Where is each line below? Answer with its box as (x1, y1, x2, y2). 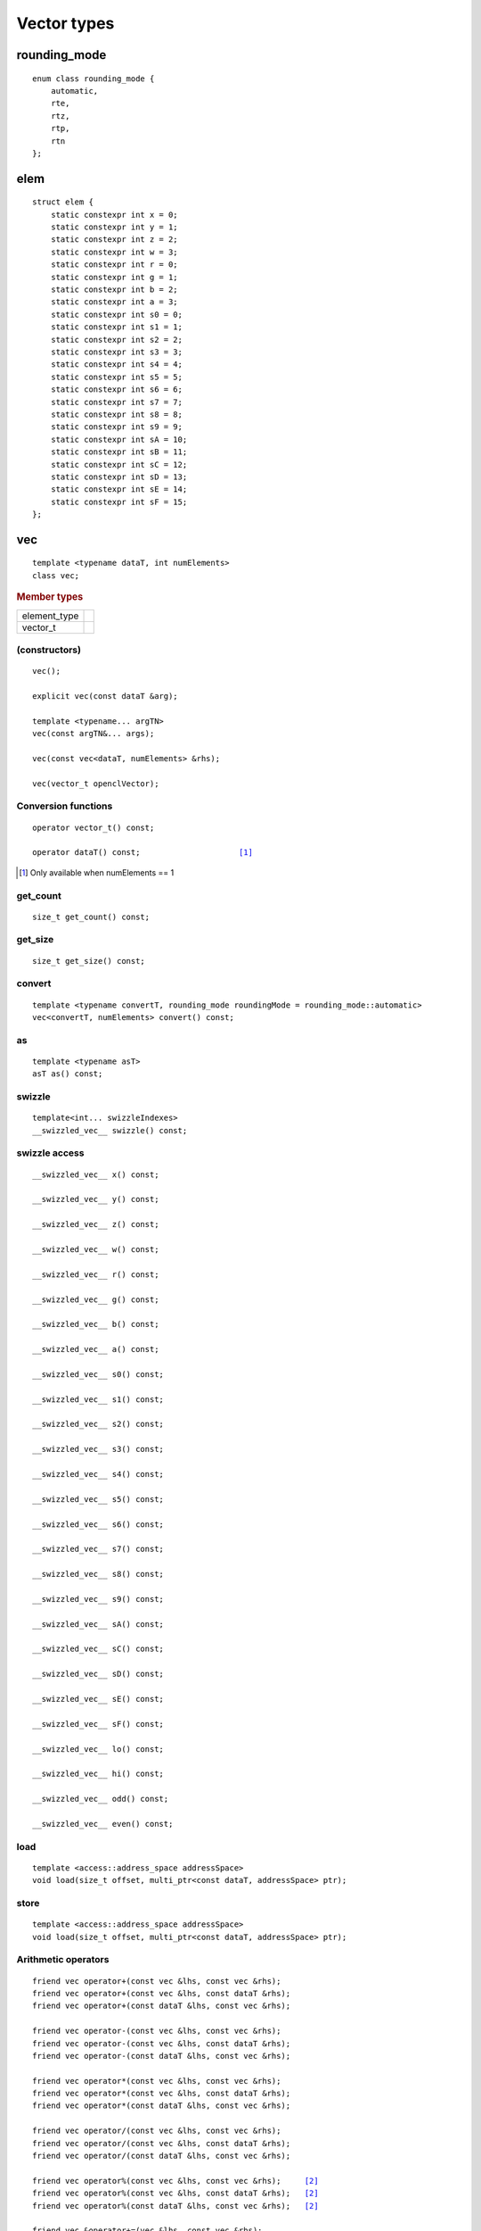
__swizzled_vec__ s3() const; (32, 1444, 165, 1455)
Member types (16, 591, 84, 603)
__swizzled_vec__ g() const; (32, 1294, 159, 1305)
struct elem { (32, 197, 94, 207)
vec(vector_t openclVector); (32, 778, 159, 789)
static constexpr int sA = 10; (50, 434, 188, 444)
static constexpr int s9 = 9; (50, 422, 183, 432)
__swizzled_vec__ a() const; (32, 1344, 159, 1355)
